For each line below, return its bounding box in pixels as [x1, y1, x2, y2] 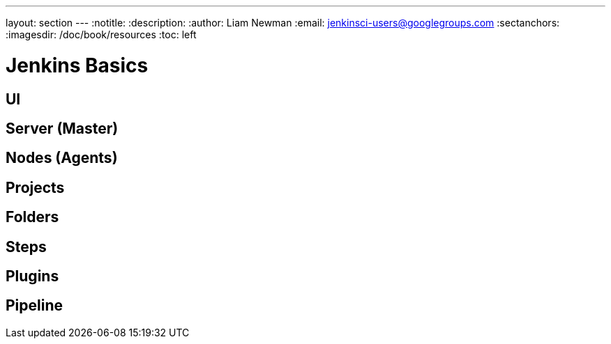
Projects [6, 178, 65, 196]
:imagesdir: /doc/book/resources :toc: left [6, 29, 197, 40]
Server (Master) [6, 119, 119, 137]
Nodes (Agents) [6, 149, 118, 167]
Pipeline [6, 297, 63, 315]
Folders [6, 208, 59, 226]
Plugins [6, 267, 59, 286]
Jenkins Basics [6, 53, 149, 77]
